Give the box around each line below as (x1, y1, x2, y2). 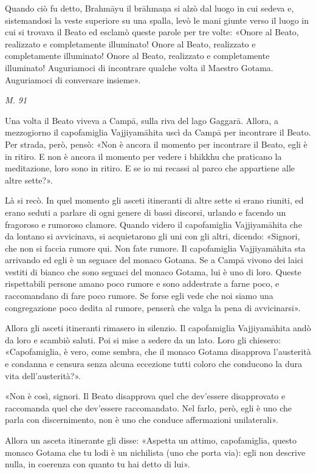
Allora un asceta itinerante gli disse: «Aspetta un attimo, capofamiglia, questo (5, 434, 297, 446)
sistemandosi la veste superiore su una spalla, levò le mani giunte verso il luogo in (5, 13, 309, 26)
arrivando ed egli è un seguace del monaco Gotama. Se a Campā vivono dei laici (5, 253, 303, 266)
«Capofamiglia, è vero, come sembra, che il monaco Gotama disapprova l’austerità (5, 345, 311, 358)
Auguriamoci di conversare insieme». (5, 73, 141, 86)
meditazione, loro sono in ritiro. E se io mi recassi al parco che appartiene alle (5, 162, 295, 174)
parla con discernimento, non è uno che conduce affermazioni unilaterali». (5, 413, 278, 426)
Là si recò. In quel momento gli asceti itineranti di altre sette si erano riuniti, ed (5, 194, 304, 207)
